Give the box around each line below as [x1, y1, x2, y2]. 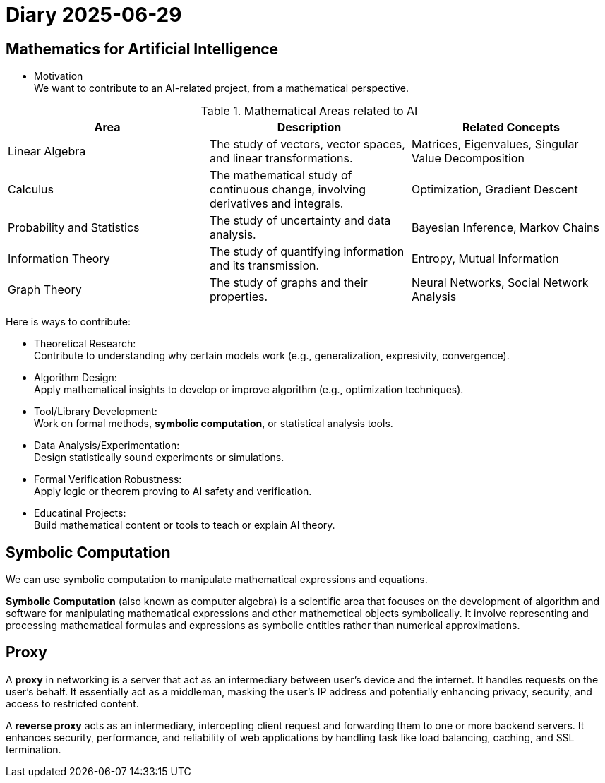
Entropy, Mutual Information [411, 251, 559, 266]
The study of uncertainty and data [209, 213, 391, 228]
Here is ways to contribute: [6, 316, 131, 328]
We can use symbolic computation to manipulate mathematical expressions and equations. [6, 573, 428, 586]
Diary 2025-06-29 [6, 3, 182, 27]
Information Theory [8, 251, 110, 266]
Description [277, 120, 342, 135]
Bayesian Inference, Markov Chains [411, 220, 599, 235]
